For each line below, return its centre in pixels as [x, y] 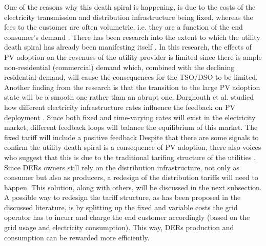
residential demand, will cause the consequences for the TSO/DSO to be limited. [131, 77]
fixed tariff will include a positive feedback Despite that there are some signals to [131, 137]
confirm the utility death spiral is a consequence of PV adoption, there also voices [133, 147]
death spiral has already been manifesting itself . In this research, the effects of [128, 47]
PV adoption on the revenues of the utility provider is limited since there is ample [133, 57]
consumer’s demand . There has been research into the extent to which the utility [132, 37]
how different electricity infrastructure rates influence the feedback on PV [120, 107]
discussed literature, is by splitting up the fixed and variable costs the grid [121, 207]
